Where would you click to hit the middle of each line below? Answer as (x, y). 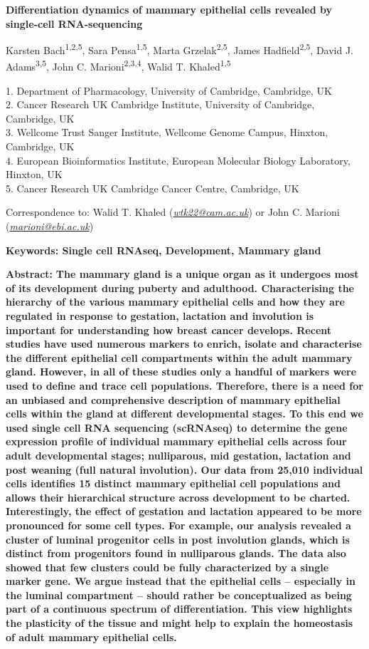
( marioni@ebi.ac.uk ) (50, 226)
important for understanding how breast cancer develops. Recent (169, 329)
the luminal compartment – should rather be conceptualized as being (179, 595)
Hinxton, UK (34, 174)
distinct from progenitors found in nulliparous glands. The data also (176, 553)
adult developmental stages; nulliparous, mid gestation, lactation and (178, 455)
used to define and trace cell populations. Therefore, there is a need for (184, 385)
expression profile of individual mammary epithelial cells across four (176, 441)
